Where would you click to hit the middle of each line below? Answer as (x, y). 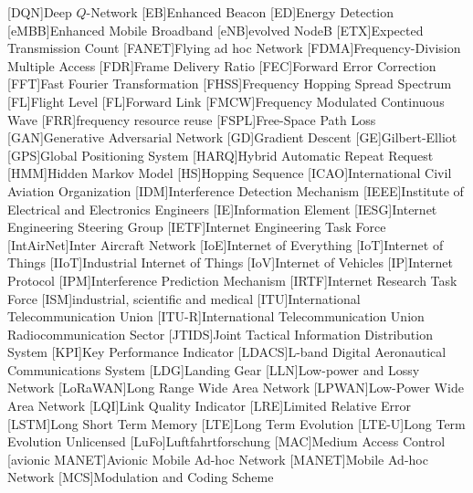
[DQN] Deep (40, 12)
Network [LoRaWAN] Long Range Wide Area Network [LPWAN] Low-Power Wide (236, 388)
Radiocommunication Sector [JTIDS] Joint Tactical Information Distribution (220, 334)
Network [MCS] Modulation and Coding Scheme (141, 477)
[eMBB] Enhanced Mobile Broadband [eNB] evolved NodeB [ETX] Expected (215, 30)
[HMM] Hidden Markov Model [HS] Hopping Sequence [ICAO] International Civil (230, 173)
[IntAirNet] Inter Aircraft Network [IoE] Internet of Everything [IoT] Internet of (226, 244)
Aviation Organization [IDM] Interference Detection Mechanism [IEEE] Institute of (236, 190)
